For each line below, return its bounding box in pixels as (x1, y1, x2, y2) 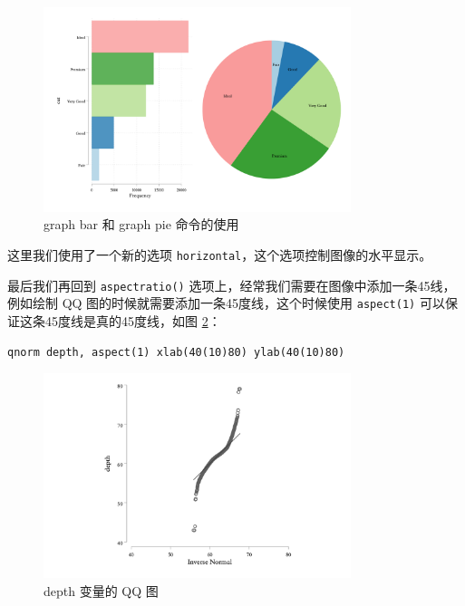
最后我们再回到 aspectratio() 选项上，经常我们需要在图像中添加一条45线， (7, 275, 456, 294)
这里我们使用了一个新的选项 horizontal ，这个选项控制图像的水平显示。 (7, 245, 432, 265)
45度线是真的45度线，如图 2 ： (44, 312, 221, 331)
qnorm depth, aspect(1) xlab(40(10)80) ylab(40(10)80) (7, 345, 345, 359)
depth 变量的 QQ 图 (44, 581, 159, 600)
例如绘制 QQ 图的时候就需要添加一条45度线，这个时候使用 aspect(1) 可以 (7, 293, 445, 313)
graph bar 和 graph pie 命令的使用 (44, 215, 239, 234)
